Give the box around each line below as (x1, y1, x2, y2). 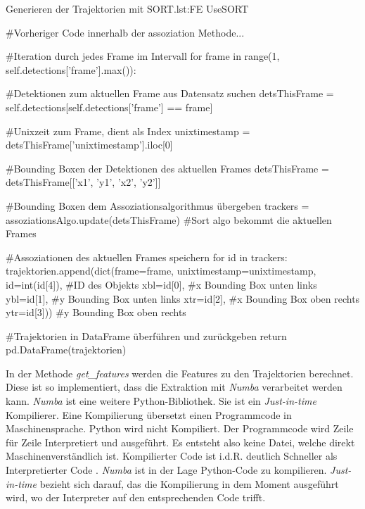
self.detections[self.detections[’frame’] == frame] (6, 99, 213, 114)
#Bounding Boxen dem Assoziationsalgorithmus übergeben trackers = (6, 198, 309, 213)
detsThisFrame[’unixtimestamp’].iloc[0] (6, 137, 173, 152)
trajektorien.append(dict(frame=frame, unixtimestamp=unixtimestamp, (6, 263, 316, 278)
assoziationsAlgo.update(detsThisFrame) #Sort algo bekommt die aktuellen (6, 212, 332, 227)
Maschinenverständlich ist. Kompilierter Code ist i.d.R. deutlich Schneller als (6, 448, 338, 463)
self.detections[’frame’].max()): (6, 62, 136, 77)
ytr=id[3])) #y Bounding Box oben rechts (6, 305, 186, 320)
